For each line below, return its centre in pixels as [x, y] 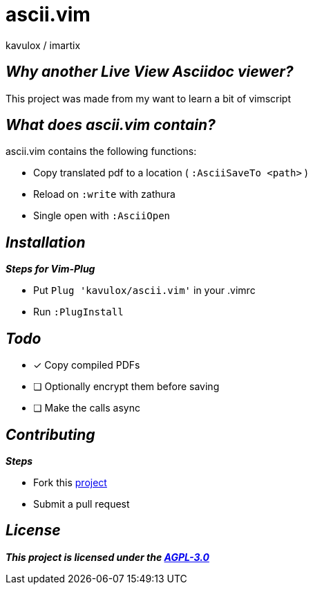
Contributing [50, 434]
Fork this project [70, 482]
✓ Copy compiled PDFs [87, 365]
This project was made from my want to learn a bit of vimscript [149, 98]
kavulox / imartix [43, 45]
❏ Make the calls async [87, 408]
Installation [46, 242]
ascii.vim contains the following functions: [101, 151]
